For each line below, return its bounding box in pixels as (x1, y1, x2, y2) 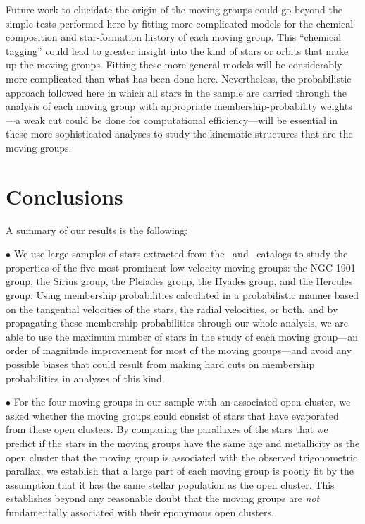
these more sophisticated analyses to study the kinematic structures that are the (6, 126, 353, 141)
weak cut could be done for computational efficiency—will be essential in (23, 112, 338, 127)
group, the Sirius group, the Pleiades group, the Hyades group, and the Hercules (6, 274, 353, 288)
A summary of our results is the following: (6, 222, 188, 237)
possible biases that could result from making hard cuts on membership (6, 357, 315, 371)
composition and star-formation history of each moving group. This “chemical (6, 30, 342, 44)
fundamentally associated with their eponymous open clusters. (6, 504, 274, 519)
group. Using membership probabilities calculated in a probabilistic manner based (6, 288, 359, 303)
